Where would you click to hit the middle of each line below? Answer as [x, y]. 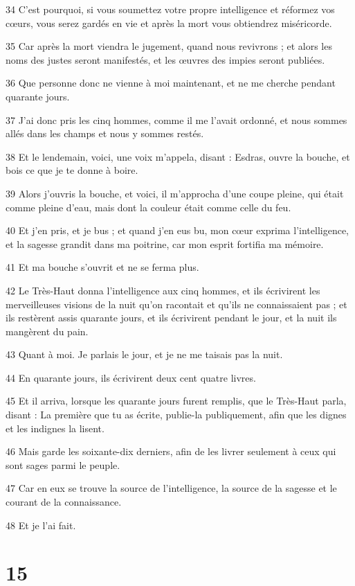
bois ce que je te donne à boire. [72, 170]
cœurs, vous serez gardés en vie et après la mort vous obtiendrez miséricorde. [169, 23]
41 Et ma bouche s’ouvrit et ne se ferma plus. [102, 267]
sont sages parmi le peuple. [63, 464]
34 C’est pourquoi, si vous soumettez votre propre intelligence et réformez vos [170, 9]
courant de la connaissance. [64, 502]
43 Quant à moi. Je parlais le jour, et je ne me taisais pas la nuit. [144, 354]
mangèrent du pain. [47, 331]
